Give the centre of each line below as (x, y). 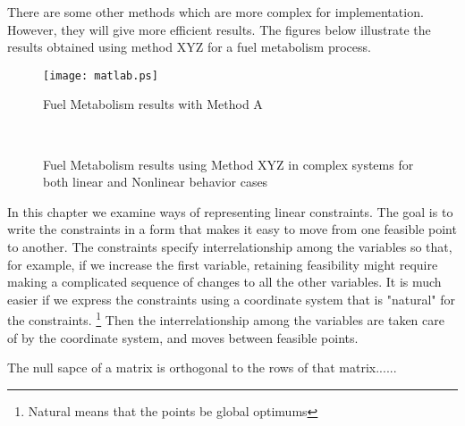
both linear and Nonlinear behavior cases (156, 182)
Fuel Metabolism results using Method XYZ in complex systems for (228, 164)
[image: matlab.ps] (101, 75)
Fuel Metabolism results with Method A (153, 104)
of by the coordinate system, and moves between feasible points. (183, 337)
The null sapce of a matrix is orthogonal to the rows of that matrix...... (202, 368)
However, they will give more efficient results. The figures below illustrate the (219, 29)
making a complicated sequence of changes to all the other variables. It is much (224, 282)
